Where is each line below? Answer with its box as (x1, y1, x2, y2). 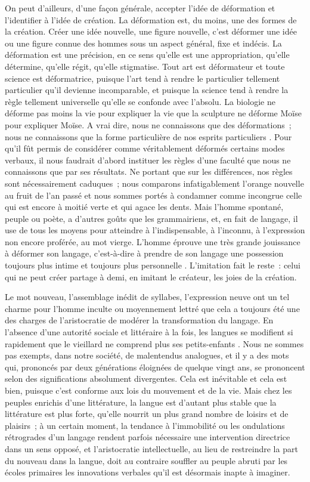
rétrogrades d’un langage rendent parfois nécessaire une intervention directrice (5, 431, 290, 443)
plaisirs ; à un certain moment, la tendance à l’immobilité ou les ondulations (5, 419, 285, 431)
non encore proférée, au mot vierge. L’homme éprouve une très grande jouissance (5, 235, 300, 248)
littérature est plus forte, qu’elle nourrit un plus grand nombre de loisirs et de (5, 407, 289, 420)
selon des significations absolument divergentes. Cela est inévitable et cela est (5, 372, 287, 385)
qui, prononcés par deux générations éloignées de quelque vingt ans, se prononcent (5, 360, 305, 373)
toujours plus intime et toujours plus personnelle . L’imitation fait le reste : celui (5, 259, 300, 271)
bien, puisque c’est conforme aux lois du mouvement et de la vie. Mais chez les (5, 384, 292, 396)
